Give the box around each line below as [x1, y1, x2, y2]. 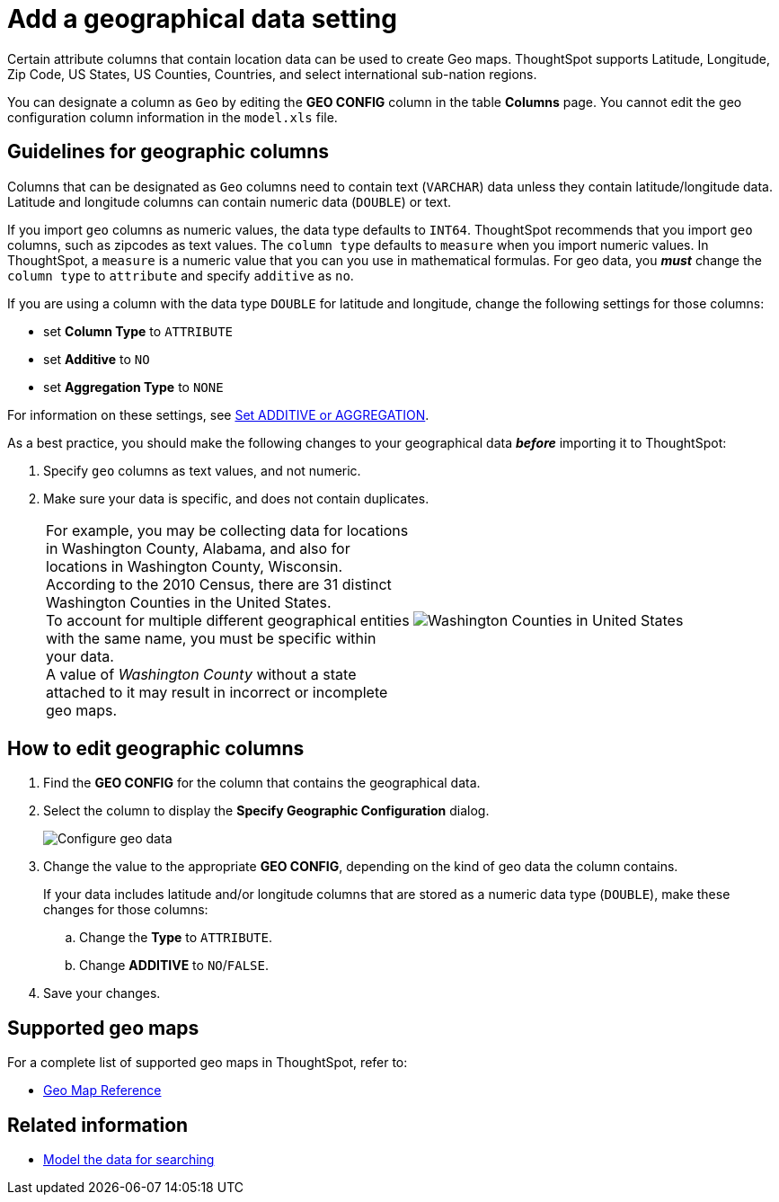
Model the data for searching [43, 1152, 215, 1168]
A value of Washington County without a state [46, 664, 357, 683]
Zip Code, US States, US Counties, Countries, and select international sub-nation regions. [7, 66, 537, 82]
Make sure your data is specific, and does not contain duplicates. [43, 490, 429, 506]
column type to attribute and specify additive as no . [7, 267, 354, 283]
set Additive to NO [43, 351, 150, 367]
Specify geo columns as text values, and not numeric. [43, 462, 361, 478]
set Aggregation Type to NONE [43, 378, 224, 395]
